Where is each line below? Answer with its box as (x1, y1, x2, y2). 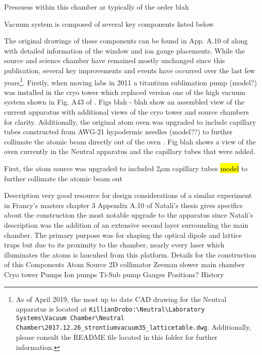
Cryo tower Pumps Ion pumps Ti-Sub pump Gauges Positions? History (4, 269, 224, 279)
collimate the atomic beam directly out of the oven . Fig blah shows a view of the (4, 136, 256, 146)
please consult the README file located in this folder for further (16, 332, 218, 342)
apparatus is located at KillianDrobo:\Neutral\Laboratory (16, 303, 205, 314)
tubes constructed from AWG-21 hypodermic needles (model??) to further (4, 126, 233, 137)
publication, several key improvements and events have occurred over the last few (4, 65, 255, 75)
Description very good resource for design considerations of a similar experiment (4, 190, 252, 200)
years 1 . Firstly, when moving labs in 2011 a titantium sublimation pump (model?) (4, 75, 257, 87)
